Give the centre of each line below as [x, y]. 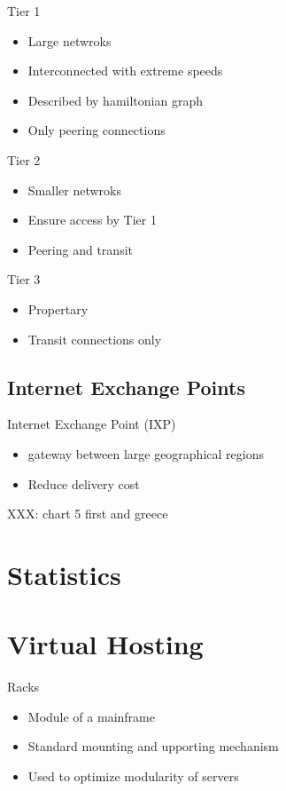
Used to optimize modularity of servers [133, 775]
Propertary [58, 308]
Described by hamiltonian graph [115, 100]
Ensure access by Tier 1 [92, 220]
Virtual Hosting [105, 644]
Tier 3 [24, 279]
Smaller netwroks [74, 190]
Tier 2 [24, 159]
